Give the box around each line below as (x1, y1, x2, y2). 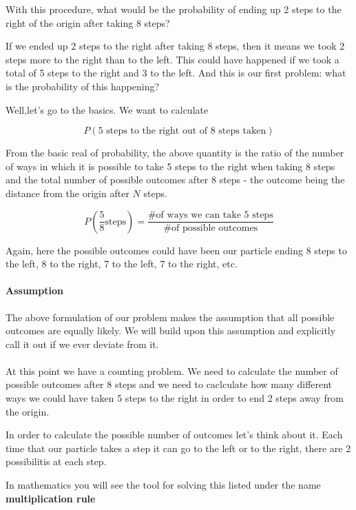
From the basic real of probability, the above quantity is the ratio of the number (6, 145, 344, 160)
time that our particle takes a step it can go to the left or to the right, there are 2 (6, 440, 351, 455)
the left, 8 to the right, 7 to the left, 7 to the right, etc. (6, 256, 238, 271)
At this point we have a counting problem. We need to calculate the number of (6, 363, 338, 378)
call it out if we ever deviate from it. (6, 336, 159, 351)
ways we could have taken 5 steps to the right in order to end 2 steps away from (6, 391, 344, 405)
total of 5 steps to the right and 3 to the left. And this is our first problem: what (6, 65, 346, 80)
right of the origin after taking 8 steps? (6, 15, 170, 30)
